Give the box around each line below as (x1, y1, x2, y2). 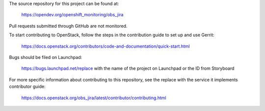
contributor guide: (9, 83, 46, 89)
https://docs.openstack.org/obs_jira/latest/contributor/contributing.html (21, 95, 166, 101)
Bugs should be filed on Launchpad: (9, 54, 82, 60)
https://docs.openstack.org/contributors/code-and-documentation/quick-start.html (21, 43, 190, 49)
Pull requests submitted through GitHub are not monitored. (9, 23, 128, 29)
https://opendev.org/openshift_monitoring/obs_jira (21, 12, 124, 18)
